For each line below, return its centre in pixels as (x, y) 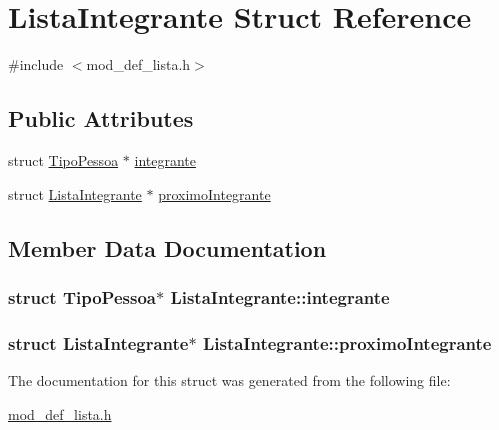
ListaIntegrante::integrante (280, 296)
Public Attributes (101, 118)
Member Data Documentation (167, 247)
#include (36, 64)
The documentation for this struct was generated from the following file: (229, 379)
